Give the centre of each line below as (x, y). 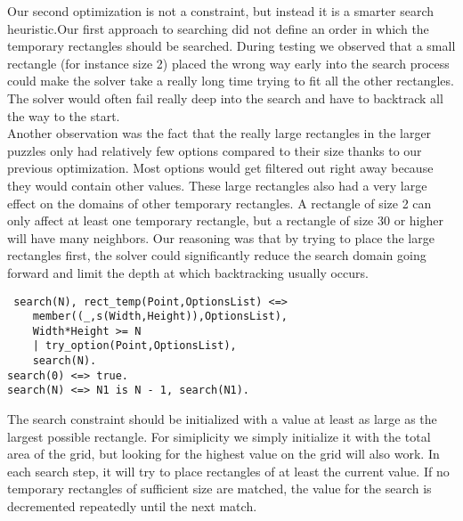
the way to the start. (64, 115)
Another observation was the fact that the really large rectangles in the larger (219, 133)
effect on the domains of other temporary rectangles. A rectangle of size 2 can (219, 203)
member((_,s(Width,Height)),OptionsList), (160, 317)
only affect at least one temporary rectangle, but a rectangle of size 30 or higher (225, 220)
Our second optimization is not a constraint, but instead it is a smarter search (221, 11)
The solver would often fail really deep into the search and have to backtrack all (225, 98)
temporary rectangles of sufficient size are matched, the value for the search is (219, 488)
